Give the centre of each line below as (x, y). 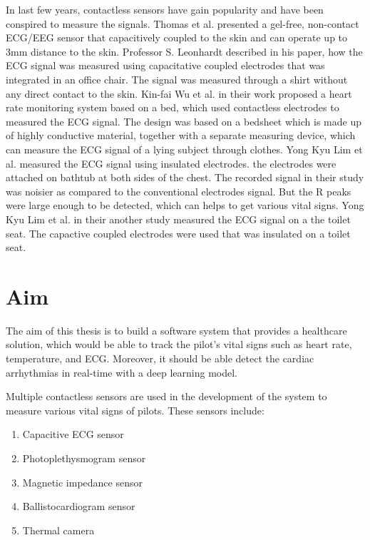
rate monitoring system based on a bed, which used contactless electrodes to (173, 107)
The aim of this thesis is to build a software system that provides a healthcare (176, 330)
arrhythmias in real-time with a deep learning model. (122, 372)
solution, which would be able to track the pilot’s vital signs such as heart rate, (179, 344)
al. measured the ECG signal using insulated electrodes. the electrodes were (171, 163)
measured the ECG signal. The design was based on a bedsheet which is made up (184, 121)
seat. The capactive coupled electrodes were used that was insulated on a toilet (178, 233)
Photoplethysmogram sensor (84, 458)
